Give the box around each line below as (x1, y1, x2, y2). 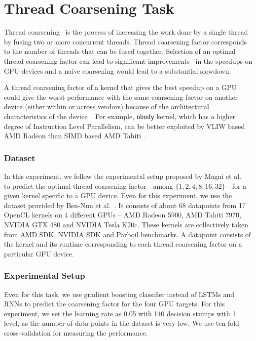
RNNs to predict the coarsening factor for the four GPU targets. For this (4, 298, 225, 309)
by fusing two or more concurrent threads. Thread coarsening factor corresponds (4, 36, 247, 46)
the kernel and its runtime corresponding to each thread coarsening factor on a (4, 239, 242, 249)
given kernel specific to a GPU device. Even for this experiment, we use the (4, 190, 232, 201)
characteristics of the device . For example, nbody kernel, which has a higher (4, 111, 236, 121)
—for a (225, 180, 247, 191)
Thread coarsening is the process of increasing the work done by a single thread (4, 27, 248, 37)
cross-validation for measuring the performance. (4, 327, 148, 338)
